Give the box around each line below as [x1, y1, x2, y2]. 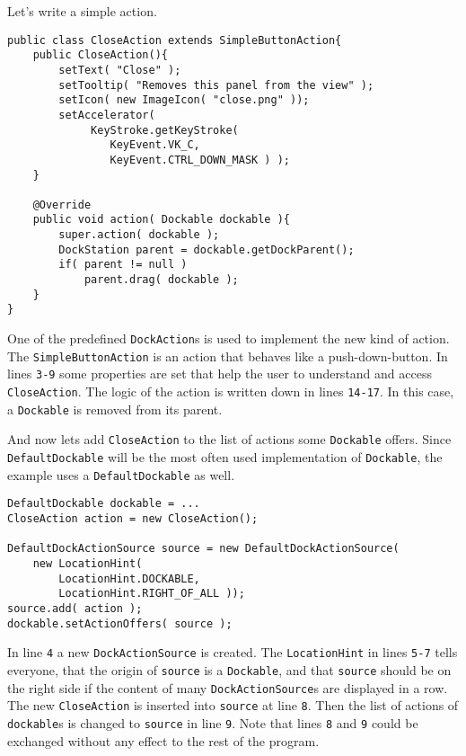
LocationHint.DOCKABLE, [58, 572, 200, 585]
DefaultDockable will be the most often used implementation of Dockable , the [7, 448, 443, 466]
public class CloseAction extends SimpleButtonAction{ [7, 33, 342, 47]
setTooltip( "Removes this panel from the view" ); [58, 78, 374, 92]
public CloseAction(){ [32, 49, 168, 62]
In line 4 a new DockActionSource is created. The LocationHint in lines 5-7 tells [7, 643, 458, 662]
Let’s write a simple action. [7, 2, 157, 20]
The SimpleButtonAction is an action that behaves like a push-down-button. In [7, 346, 448, 365]
